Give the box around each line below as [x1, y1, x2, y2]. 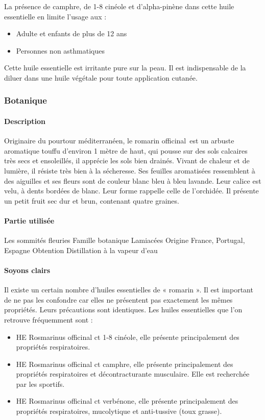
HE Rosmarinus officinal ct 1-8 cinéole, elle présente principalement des [16, 331, 239, 342]
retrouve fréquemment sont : [4, 314, 93, 325]
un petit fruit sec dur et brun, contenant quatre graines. [4, 195, 179, 206]
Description [4, 116, 46, 126]
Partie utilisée [4, 215, 55, 226]
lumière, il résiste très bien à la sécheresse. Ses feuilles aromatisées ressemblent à [4, 165, 255, 176]
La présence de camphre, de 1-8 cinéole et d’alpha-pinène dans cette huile [4, 1, 234, 11]
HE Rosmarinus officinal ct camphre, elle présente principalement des [16, 358, 233, 369]
